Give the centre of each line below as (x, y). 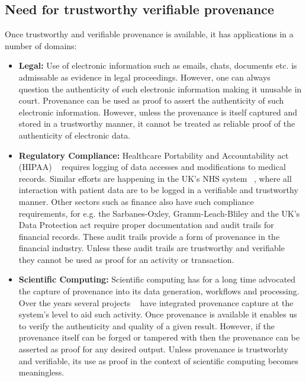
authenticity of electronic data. (75, 135)
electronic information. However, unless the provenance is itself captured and (158, 112)
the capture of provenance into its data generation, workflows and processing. (159, 291)
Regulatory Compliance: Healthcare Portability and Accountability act (154, 155)
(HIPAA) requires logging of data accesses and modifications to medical (152, 167)
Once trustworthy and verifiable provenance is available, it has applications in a (149, 34)
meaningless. (41, 372)
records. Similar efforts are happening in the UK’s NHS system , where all (155, 178)
